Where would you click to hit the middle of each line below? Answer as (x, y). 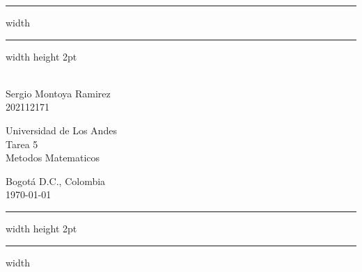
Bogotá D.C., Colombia (56, 181)
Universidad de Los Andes (61, 130)
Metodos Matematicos (53, 158)
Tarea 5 (22, 144)
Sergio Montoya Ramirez (58, 93)
